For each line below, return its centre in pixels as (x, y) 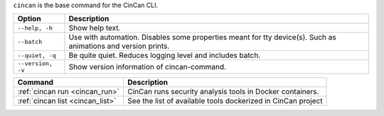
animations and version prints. (119, 46)
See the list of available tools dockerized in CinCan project (225, 101)
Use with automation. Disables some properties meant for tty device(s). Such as (203, 37)
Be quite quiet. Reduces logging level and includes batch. (165, 55)
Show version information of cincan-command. (148, 67)
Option (30, 19)
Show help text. (95, 28)
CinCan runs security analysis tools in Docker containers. (223, 92)
